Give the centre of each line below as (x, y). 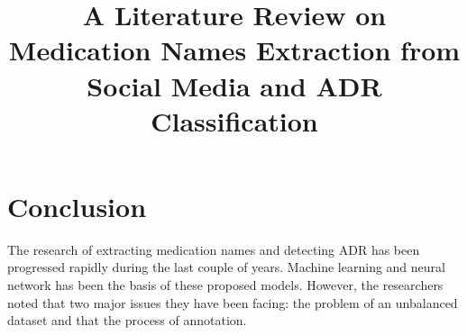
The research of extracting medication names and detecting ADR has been (214, 249)
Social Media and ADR (234, 85)
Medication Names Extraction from (234, 50)
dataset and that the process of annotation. (127, 320)
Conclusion (77, 206)
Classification (234, 120)
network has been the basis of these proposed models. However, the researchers (225, 285)
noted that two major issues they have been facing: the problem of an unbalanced (233, 302)
